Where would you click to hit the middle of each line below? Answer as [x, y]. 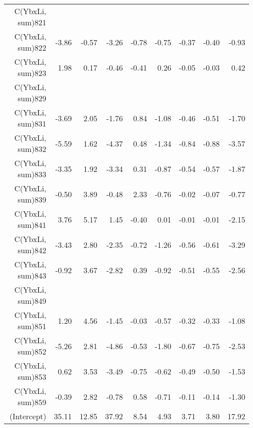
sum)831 [32, 123]
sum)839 [32, 199]
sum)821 [32, 22]
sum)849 [32, 301]
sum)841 [32, 225]
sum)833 [32, 174]
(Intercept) [28, 416]
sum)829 [32, 98]
